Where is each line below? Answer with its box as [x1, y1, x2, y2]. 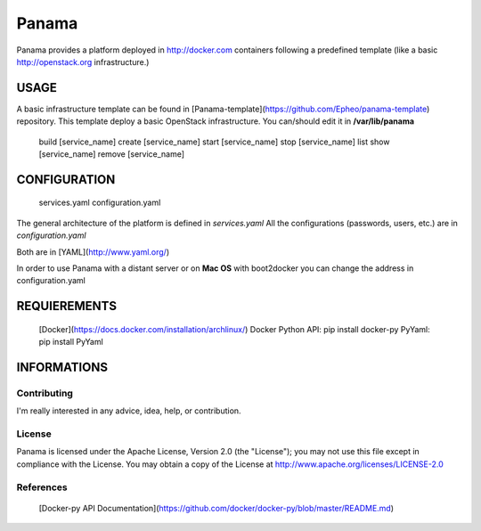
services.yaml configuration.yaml [38, 197, 161, 208]
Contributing [16, 387, 73, 399]
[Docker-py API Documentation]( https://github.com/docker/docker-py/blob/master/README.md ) [38, 502, 395, 513]
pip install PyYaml [38, 337, 104, 347]
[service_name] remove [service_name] [38, 149, 185, 159]
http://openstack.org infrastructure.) [16, 56, 150, 67]
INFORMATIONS [16, 359, 109, 374]
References [16, 481, 68, 494]
